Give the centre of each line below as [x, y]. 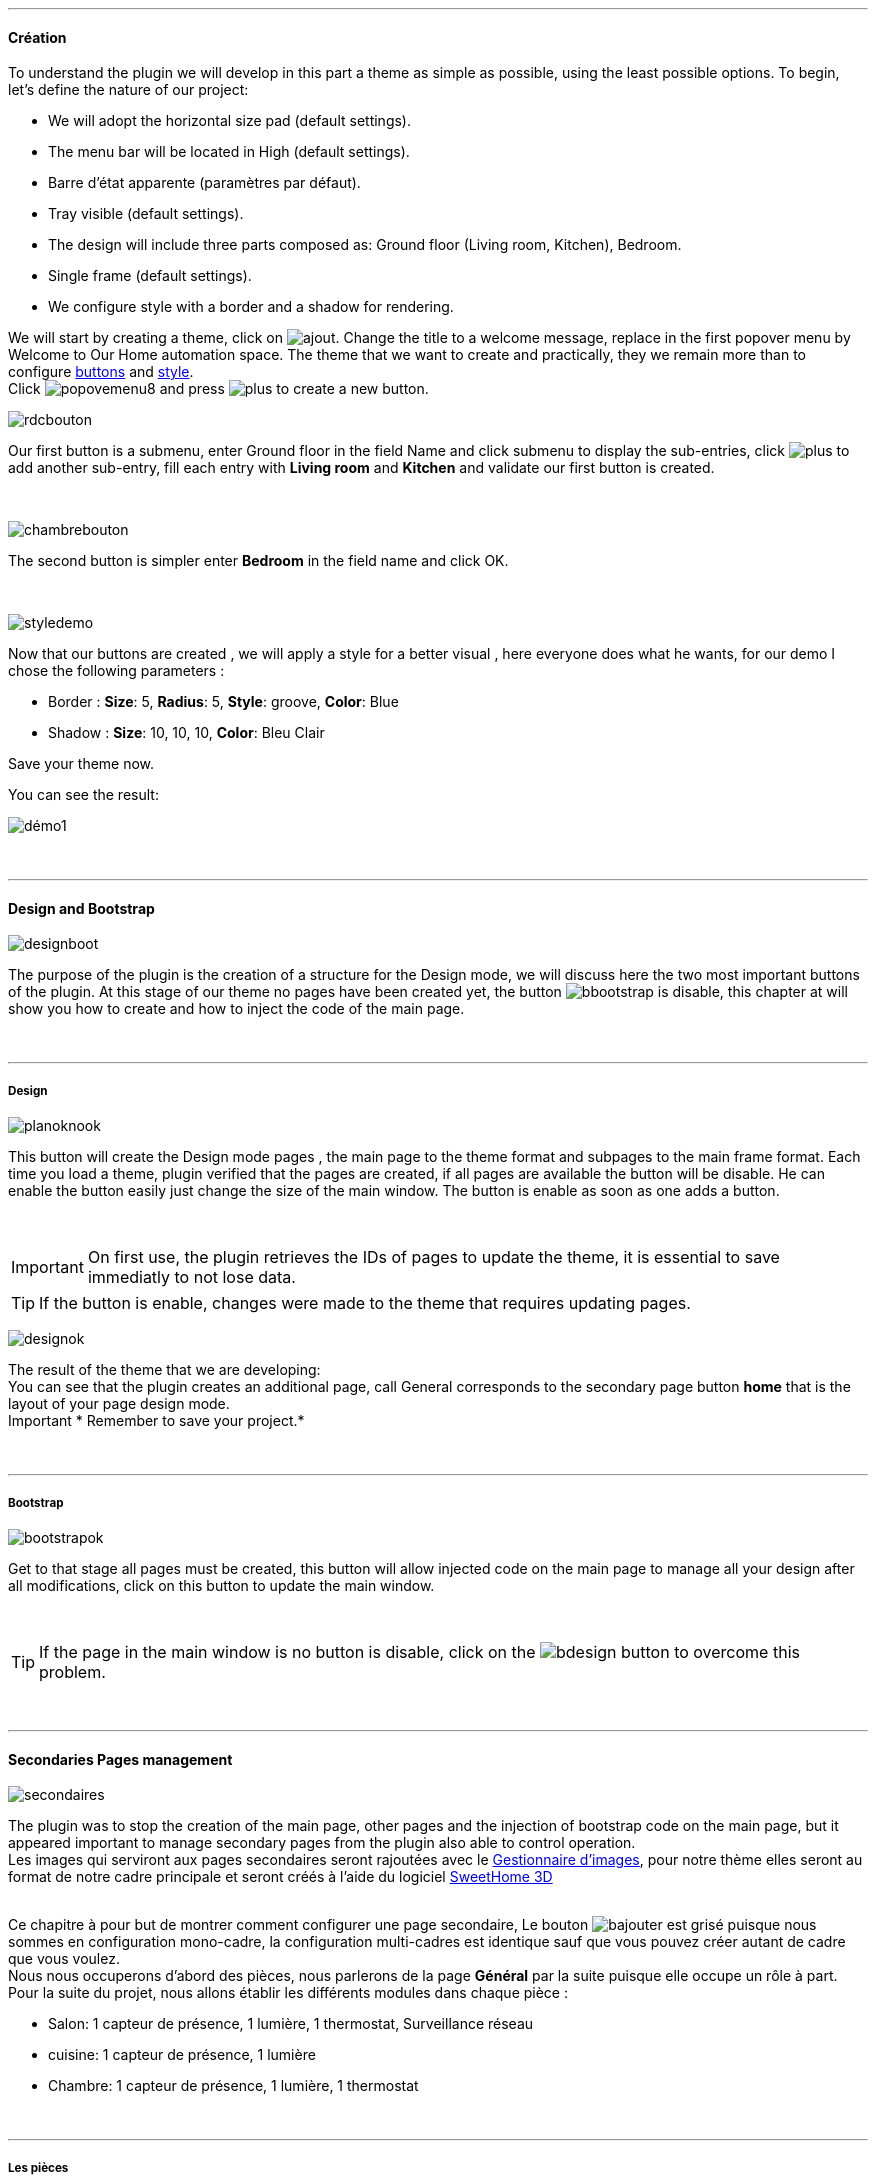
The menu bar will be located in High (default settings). [229, 152]
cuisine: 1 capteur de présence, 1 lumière [182, 2055]
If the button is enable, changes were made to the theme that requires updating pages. [365, 1303]
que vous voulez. [64, 1959]
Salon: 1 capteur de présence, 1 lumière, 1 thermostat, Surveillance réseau [291, 2024]
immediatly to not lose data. [191, 1277]
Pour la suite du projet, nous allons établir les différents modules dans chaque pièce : [288, 1993]
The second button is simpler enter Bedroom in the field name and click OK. [258, 561]
